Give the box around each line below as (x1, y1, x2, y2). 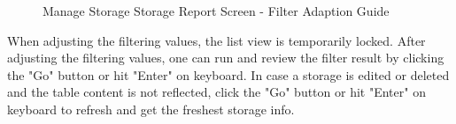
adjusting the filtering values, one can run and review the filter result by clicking (7, 48, 444, 67)
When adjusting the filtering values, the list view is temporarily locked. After (7, 31, 426, 49)
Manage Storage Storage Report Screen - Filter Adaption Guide (43, 2, 390, 19)
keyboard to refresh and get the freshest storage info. (7, 99, 295, 118)
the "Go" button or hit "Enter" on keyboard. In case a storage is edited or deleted (7, 65, 450, 84)
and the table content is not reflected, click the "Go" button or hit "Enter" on (7, 83, 426, 101)
